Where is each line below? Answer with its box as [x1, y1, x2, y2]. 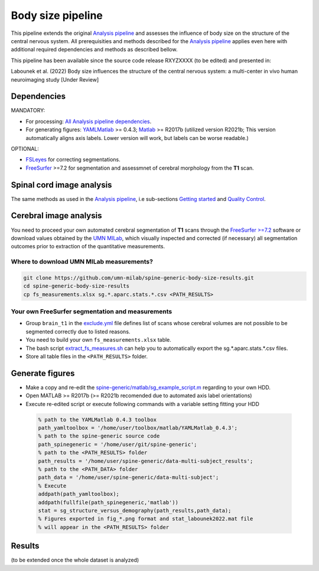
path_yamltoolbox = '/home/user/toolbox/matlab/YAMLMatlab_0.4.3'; [38, 424, 238, 432]
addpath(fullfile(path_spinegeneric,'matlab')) [38, 499, 178, 505]
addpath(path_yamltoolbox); [38, 491, 119, 498]
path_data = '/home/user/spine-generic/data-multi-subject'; [38, 474, 219, 481]
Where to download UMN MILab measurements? [11, 258, 154, 266]
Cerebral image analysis [11, 210, 102, 221]
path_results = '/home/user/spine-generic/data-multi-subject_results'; [38, 458, 253, 464]
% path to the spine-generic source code [38, 433, 160, 440]
